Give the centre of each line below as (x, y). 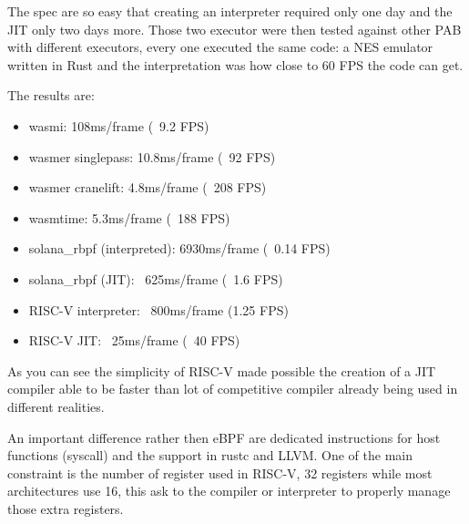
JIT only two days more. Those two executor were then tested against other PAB (234, 29)
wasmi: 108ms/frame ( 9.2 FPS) (119, 125)
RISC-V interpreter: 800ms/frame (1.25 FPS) (158, 309)
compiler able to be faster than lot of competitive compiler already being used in (233, 389)
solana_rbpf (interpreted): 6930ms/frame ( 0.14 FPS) (179, 248)
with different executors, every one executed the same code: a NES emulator (220, 47)
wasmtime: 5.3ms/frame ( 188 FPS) (129, 217)
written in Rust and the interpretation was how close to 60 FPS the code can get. (235, 64)
